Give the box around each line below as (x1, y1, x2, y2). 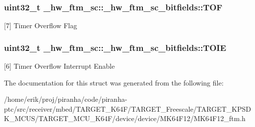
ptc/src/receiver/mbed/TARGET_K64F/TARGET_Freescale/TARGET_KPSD (4, 103, 251, 114)
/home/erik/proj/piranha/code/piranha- (4, 94, 127, 104)
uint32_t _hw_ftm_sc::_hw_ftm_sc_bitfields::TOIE (4, 41, 226, 53)
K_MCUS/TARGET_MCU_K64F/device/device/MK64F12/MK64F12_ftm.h (4, 113, 246, 124)
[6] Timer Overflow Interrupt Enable (4, 61, 115, 71)
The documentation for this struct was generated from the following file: (4, 77, 224, 87)
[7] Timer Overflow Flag (4, 20, 77, 31)
